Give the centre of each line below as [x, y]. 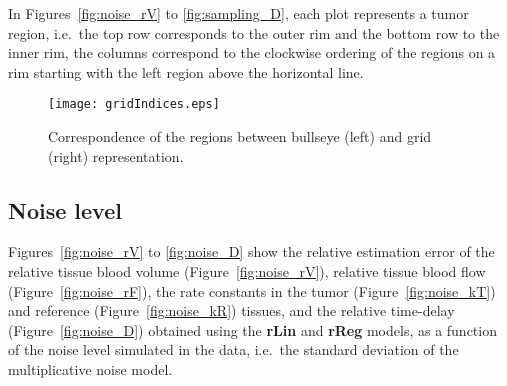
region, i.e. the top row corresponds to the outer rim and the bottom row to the [254, 32]
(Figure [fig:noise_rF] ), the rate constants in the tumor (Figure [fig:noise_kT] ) [252, 290]
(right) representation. [116, 155]
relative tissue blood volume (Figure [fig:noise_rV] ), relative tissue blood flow [247, 271]
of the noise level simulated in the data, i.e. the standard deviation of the [233, 349]
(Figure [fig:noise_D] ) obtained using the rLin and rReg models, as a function [252, 329]
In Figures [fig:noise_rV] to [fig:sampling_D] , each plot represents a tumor [238, 13]
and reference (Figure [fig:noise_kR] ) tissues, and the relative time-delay [231, 310]
